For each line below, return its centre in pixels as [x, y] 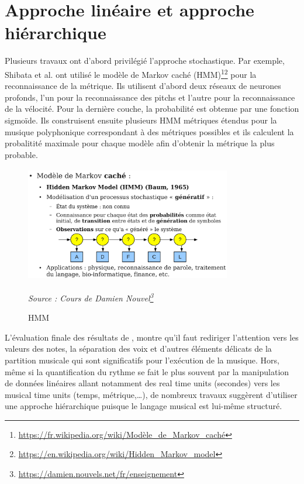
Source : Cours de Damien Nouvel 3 [91, 297]
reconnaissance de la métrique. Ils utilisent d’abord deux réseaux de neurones [143, 86]
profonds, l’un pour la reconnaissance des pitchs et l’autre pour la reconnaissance [150, 97]
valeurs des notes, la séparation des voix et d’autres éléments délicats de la [138, 349]
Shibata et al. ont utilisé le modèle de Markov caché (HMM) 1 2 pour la [131, 73]
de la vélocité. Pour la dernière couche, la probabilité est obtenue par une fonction [152, 109]
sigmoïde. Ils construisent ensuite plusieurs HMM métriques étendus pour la [141, 120]
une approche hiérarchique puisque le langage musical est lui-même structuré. [144, 406]
